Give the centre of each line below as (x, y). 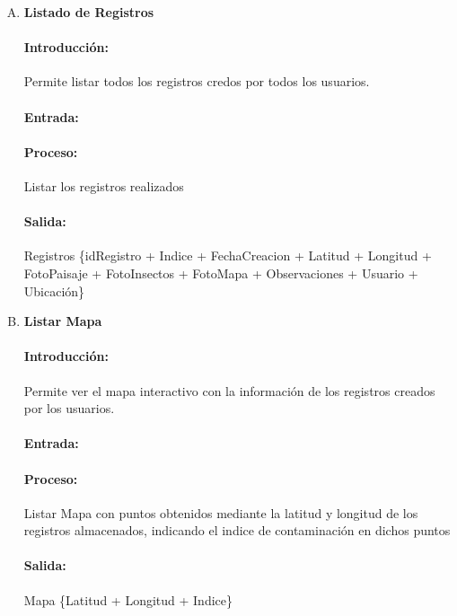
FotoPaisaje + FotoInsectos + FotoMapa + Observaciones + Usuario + (221, 273)
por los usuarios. (69, 408)
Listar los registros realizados (104, 185)
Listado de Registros (89, 12)
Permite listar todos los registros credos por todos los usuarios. (197, 81)
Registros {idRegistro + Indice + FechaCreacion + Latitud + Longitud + (228, 255)
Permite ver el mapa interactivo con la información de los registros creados (229, 390)
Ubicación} (54, 290)
